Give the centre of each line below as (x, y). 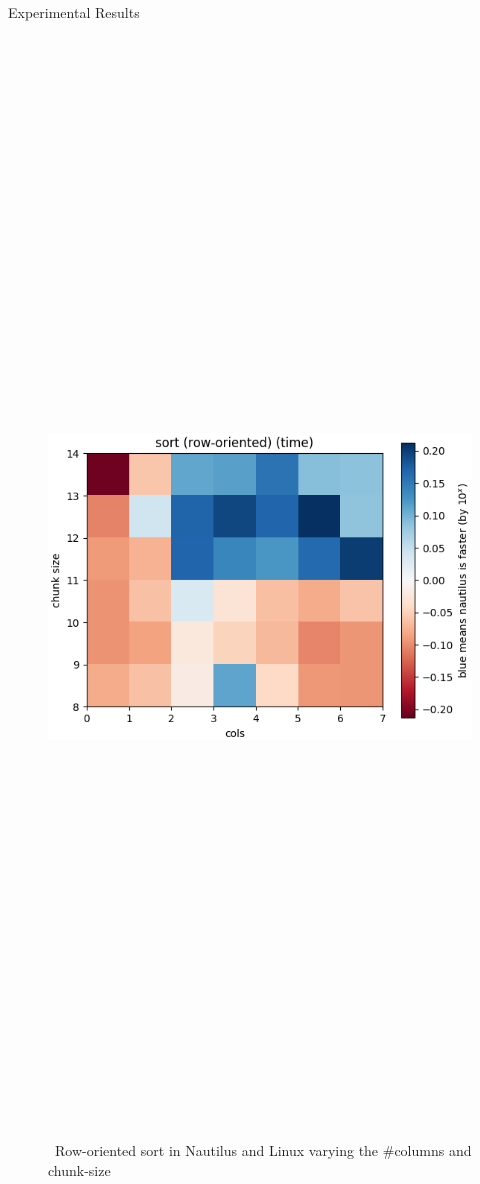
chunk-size (79, 1169)
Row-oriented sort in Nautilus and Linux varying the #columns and (263, 1150)
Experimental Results (74, 12)
